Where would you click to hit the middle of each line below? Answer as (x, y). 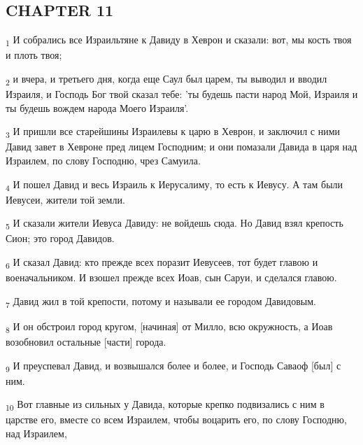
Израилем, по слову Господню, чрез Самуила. (103, 160)
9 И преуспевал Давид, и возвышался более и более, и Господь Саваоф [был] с (173, 366)
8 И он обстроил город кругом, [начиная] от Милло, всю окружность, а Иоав (169, 327)
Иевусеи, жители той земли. (65, 199)
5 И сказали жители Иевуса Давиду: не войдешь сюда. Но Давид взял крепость (175, 224)
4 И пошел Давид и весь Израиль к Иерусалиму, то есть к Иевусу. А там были (175, 185)
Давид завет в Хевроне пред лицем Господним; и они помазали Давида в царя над (181, 147)
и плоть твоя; (34, 55)
